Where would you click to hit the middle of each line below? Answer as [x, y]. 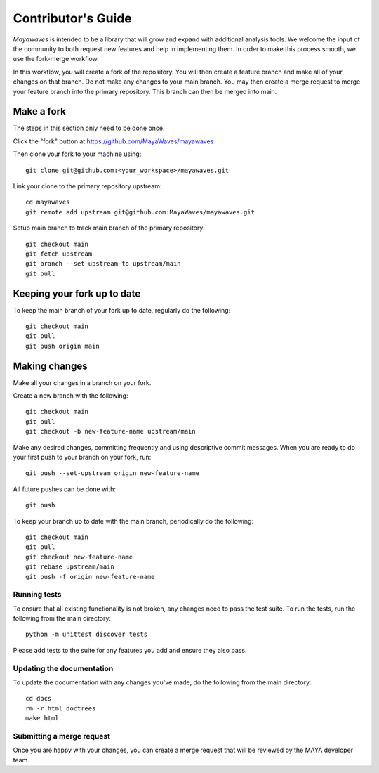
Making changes [50, 366]
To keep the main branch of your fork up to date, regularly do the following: [122, 310]
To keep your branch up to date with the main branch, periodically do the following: [133, 521]
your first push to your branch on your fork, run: [82, 457]
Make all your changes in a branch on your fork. [82, 382]
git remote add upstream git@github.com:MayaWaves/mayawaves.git [140, 212]
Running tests [37, 595]
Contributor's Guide [73, 18]
